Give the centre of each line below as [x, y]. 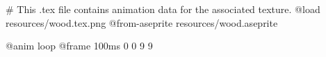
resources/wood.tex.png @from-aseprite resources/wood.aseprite [142, 22]
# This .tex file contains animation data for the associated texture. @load [163, 9]
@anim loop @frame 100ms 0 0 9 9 [79, 46]
